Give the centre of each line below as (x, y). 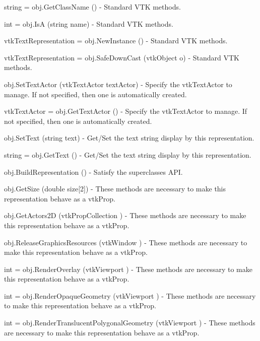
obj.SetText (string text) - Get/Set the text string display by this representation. (129, 138)
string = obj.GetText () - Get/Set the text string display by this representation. (128, 154)
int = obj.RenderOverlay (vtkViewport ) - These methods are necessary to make (128, 269)
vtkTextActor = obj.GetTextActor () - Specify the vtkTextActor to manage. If (126, 111)
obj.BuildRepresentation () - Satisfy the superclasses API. (93, 172)
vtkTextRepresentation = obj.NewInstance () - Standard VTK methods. (116, 41)
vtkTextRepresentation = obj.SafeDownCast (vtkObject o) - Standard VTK (122, 57)
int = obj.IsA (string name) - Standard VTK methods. (89, 23)
